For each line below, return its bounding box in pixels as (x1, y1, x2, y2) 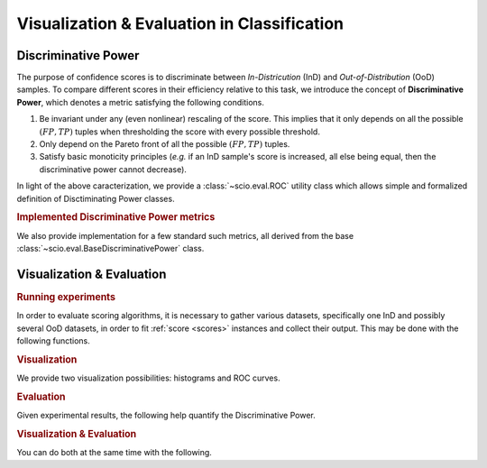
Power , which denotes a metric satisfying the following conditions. (16, 96, 265, 107)
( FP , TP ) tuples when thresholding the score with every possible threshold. (39, 126, 320, 137)
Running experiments (16, 290, 116, 303)
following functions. (16, 335, 90, 346)
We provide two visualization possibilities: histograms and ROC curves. (16, 372, 280, 383)
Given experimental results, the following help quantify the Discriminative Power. (16, 410, 316, 421)
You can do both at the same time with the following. (16, 447, 212, 458)
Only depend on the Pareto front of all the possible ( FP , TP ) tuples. (39, 139, 290, 150)
